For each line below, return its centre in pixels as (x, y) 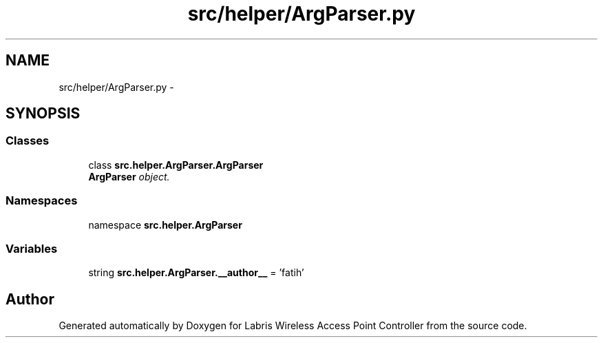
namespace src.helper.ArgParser (165, 225)
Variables (32, 248)
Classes (28, 141)
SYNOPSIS (43, 114)
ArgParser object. (129, 176)
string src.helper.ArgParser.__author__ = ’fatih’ (196, 273)
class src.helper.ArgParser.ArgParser (176, 165)
